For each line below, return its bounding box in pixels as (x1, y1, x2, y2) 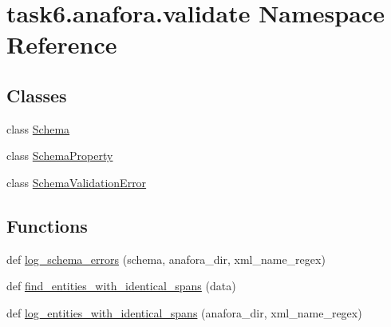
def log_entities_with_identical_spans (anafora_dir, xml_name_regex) (6, 304, 362, 321)
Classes (6, 82, 67, 107)
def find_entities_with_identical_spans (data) (6, 277, 236, 294)
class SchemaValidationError (6, 173, 147, 190)
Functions (6, 213, 88, 237)
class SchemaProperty (6, 147, 113, 164)
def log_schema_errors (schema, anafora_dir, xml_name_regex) (6, 250, 326, 267)
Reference (6, 28, 117, 61)
